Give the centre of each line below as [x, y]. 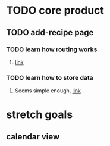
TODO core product [55, 10]
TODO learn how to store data [50, 77]
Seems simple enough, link [48, 91]
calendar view [33, 137]
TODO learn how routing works [52, 49]
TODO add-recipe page [50, 32]
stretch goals [40, 115]
